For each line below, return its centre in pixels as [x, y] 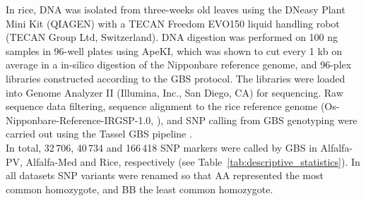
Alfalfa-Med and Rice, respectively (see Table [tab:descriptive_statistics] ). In [193, 161]
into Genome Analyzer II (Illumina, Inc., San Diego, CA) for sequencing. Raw [175, 92]
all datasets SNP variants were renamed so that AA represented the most [165, 175]
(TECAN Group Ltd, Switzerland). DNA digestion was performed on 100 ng [172, 37]
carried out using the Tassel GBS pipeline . [99, 134]
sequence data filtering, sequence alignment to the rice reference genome [162, 106]
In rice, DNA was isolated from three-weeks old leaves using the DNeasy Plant [176, 9]
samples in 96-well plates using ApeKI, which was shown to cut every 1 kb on [174, 50]
